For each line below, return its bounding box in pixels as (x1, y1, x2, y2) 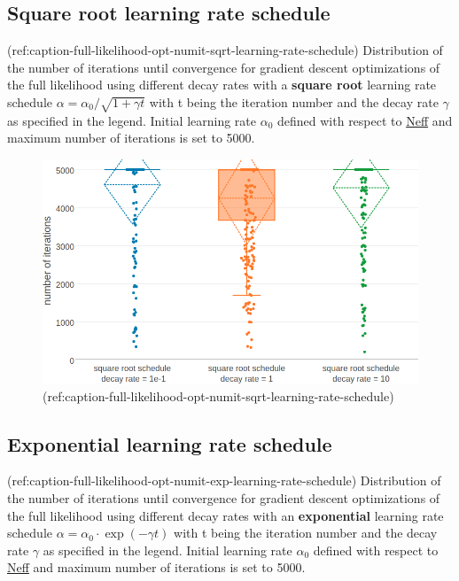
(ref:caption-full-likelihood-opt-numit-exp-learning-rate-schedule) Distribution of (7, 471, 441, 490)
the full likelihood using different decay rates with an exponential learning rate (7, 506, 444, 524)
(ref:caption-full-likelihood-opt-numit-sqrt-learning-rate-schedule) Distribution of (7, 41, 443, 59)
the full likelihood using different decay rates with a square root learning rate (7, 75, 437, 94)
